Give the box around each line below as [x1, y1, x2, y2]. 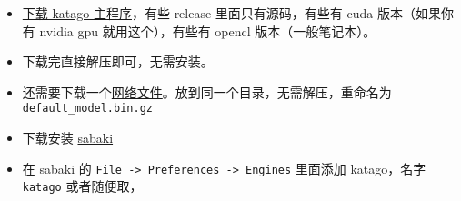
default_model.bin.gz [22, 102, 153, 116]
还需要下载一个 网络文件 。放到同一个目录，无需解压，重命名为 [22, 82, 392, 101]
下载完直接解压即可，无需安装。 [22, 52, 214, 71]
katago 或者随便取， [22, 176, 143, 196]
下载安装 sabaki [22, 128, 114, 147]
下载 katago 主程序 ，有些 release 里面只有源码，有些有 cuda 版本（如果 [22, 4, 441, 22]
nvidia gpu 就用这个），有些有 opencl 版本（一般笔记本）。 [39, 21, 376, 40]
